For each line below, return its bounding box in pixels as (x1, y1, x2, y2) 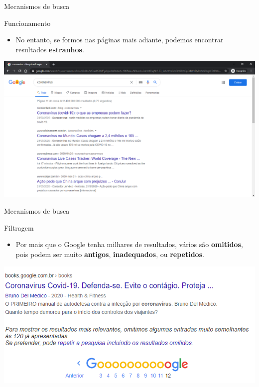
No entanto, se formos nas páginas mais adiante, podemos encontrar (15, 34, 224, 45)
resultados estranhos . (15, 44, 84, 54)
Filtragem (4, 222, 34, 233)
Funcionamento (4, 17, 51, 28)
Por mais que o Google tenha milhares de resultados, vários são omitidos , (15, 239, 243, 250)
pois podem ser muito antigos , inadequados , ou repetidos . (15, 249, 204, 259)
